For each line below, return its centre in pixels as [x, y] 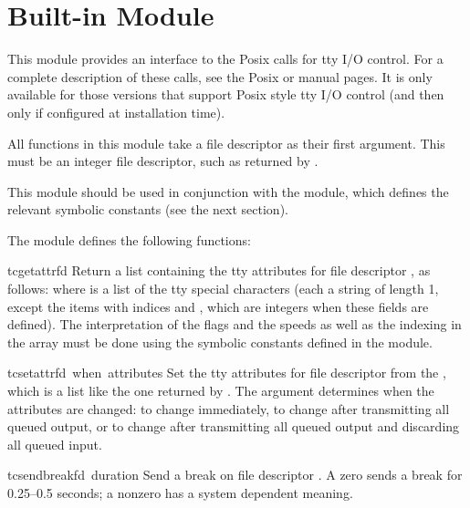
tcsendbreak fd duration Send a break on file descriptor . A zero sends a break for [235, 475]
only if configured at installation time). [116, 112]
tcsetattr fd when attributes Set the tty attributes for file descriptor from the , [227, 373]
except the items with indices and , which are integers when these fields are [218, 306]
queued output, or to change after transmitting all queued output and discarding [234, 426]
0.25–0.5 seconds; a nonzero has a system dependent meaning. [180, 492]
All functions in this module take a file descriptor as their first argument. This [226, 143]
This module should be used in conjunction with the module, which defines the [228, 191]
